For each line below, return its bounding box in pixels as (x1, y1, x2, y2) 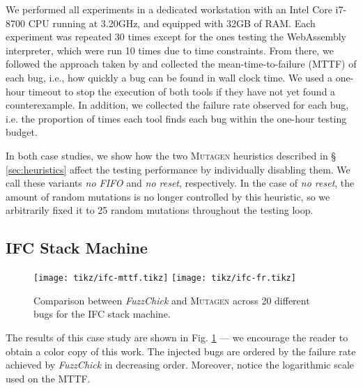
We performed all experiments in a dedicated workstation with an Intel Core (6, 2, 332, 16)
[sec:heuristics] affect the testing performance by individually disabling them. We (6, 162, 350, 176)
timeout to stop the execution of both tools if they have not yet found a (28, 84, 336, 98)
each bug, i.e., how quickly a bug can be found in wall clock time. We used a (6, 70, 333, 84)
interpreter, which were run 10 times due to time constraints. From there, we (6, 42, 334, 57)
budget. (6, 125, 38, 139)
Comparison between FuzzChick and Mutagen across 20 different (33, 293, 310, 307)
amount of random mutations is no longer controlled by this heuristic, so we (6, 189, 330, 203)
